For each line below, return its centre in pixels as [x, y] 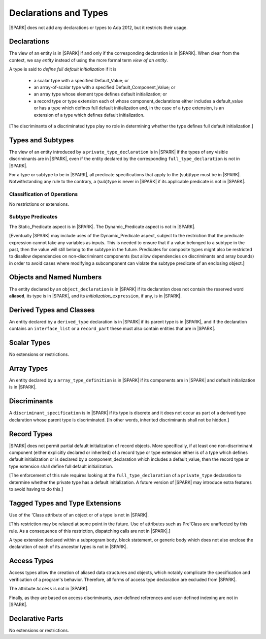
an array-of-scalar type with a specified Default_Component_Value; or [105, 87]
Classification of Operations [44, 194]
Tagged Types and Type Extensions [65, 503]
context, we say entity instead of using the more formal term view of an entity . [89, 60]
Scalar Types [30, 343]
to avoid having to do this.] [36, 489]
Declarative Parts [36, 619]
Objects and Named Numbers [55, 277]
